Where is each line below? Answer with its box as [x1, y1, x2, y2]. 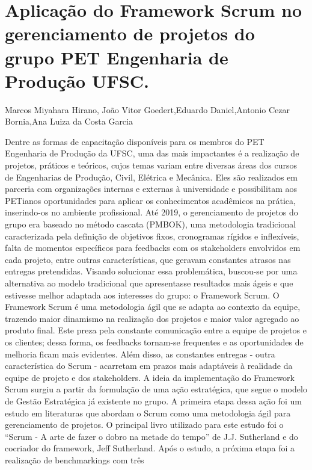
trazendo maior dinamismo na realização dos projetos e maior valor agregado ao [5, 312, 299, 324]
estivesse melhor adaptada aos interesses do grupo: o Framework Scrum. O [5, 288, 280, 301]
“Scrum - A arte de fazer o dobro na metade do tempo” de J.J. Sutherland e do [5, 430, 298, 442]
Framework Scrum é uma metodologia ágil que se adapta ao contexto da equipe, [5, 300, 301, 313]
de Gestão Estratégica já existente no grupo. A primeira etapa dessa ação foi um [5, 394, 302, 407]
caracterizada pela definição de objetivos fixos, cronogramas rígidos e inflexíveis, [5, 229, 299, 242]
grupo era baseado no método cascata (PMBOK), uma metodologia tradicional [5, 218, 296, 230]
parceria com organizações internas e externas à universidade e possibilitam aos [5, 182, 298, 195]
